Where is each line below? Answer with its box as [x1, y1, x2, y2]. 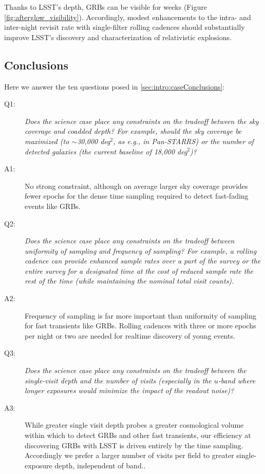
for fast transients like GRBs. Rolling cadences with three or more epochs [25, 320, 256, 331]
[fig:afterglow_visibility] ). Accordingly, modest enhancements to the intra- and [4, 11, 251, 22]
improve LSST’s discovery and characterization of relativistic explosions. [4, 31, 232, 42]
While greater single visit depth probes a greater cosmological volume [25, 419, 244, 430]
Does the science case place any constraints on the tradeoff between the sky [25, 115, 259, 126]
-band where [218, 375, 256, 385]
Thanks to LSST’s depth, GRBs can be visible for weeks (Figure [4, 2, 207, 12]
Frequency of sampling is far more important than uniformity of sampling [25, 310, 257, 321]
